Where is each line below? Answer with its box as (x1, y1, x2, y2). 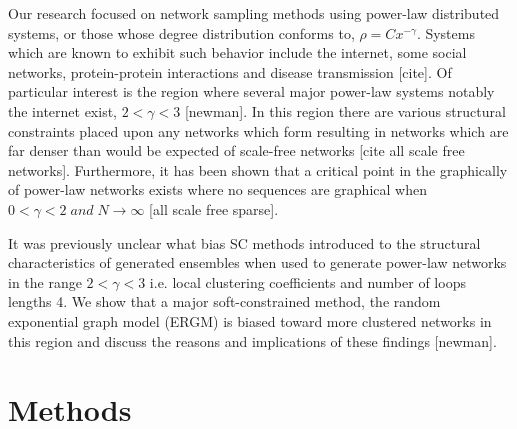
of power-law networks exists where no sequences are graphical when (8, 179, 427, 200)
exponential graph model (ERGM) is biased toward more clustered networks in (8, 310, 492, 331)
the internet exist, (8, 100, 118, 121)
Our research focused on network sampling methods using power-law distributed (8, 3, 500, 23)
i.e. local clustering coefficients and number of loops (149, 271, 466, 292)
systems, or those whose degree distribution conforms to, (8, 22, 355, 43)
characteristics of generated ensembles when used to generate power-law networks (8, 252, 507, 273)
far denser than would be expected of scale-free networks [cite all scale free (8, 140, 465, 161)
